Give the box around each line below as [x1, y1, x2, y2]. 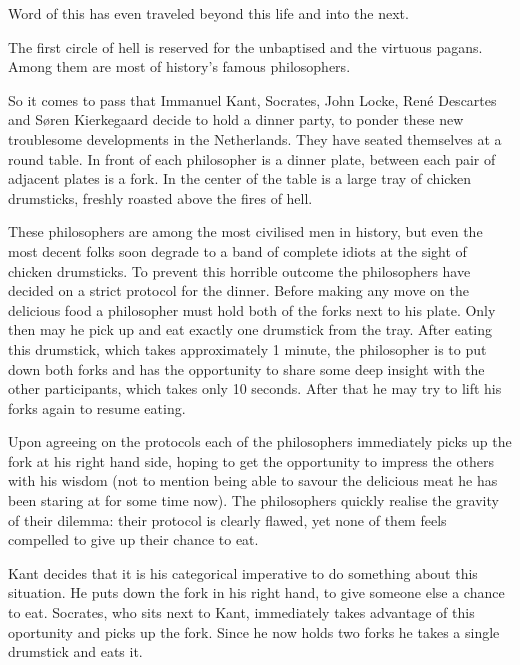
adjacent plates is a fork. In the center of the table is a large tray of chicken [8, 168, 472, 189]
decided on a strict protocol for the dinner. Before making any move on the [8, 280, 469, 301]
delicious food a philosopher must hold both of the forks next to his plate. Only [8, 299, 496, 320]
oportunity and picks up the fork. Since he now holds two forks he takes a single [8, 621, 500, 642]
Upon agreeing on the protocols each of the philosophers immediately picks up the [8, 431, 512, 452]
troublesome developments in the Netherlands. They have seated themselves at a [8, 128, 502, 149]
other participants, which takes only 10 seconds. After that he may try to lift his [8, 378, 502, 399]
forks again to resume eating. [8, 397, 186, 418]
